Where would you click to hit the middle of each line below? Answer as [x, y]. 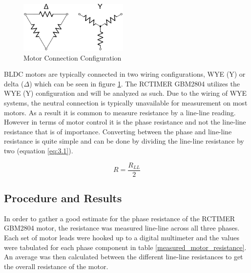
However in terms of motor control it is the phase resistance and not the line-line [125, 122]
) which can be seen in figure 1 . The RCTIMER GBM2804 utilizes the [135, 83]
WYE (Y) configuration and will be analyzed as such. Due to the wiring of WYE [125, 93]
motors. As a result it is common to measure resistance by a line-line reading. [120, 112]
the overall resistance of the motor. [56, 266]
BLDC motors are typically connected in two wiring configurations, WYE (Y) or [125, 74]
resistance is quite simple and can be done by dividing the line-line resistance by [124, 141]
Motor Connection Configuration [73, 57]
